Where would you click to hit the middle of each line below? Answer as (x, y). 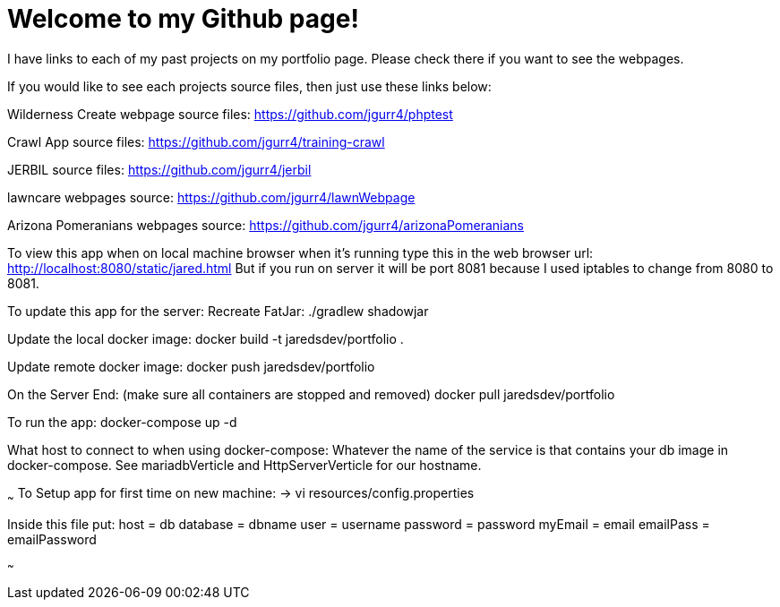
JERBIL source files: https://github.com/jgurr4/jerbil (159, 169)
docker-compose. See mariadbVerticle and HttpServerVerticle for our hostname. (244, 465)
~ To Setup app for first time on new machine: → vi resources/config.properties (241, 494)
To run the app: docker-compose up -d (122, 422)
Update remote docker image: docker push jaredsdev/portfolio (191, 366)
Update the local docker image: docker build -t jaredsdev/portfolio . (206, 338)
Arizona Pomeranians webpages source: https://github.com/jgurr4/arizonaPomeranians (266, 225)
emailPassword (52, 539)
